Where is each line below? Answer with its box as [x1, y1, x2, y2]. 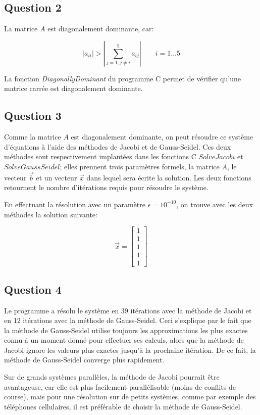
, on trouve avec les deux [176, 199, 253, 209]
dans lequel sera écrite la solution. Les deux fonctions [86, 172, 251, 182]
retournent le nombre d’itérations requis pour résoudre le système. [4, 182, 209, 193]
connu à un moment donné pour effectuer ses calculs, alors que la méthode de [4, 335, 244, 345]
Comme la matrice [4, 131, 61, 142]
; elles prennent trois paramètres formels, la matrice [60, 161, 220, 171]
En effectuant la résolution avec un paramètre [4, 199, 145, 209]
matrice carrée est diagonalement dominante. [4, 83, 143, 94]
